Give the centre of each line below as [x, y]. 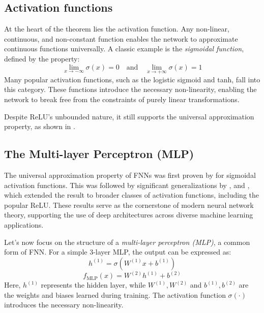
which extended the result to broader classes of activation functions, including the [132, 195]
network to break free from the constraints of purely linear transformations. [122, 99]
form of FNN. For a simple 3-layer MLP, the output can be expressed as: [118, 252]
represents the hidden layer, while [93, 285]
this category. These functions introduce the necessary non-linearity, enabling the [130, 89]
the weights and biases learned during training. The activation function [115, 294]
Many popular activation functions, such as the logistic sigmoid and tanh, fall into [132, 79]
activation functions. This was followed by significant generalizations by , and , [127, 185]
